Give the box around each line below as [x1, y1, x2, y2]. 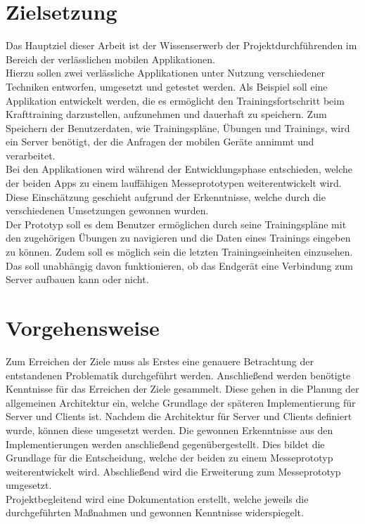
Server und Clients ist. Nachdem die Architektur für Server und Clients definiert [6, 409, 352, 424]
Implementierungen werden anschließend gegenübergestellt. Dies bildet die [6, 436, 325, 451]
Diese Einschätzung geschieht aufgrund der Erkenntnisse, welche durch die [6, 189, 326, 204]
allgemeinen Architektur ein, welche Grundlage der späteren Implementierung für [6, 395, 356, 410]
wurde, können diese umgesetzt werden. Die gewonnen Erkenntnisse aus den [6, 422, 333, 437]
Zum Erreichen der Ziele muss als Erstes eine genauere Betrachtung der [6, 353, 314, 368]
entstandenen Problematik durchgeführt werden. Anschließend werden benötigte [6, 367, 351, 382]
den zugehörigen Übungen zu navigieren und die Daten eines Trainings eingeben [6, 230, 351, 245]
